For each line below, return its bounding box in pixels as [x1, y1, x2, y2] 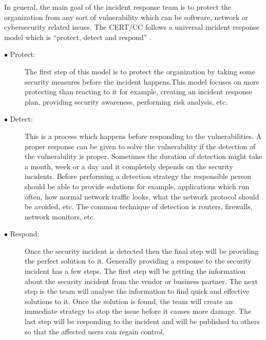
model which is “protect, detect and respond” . [4, 31, 151, 42]
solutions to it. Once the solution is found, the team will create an [25, 295, 233, 306]
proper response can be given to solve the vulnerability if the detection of [25, 141, 256, 151]
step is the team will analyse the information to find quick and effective [25, 286, 250, 296]
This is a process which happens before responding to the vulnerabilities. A [25, 130, 262, 141]
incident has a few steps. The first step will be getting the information [25, 266, 245, 276]
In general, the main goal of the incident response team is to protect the [4, 2, 232, 12]
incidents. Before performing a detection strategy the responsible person [25, 171, 252, 182]
